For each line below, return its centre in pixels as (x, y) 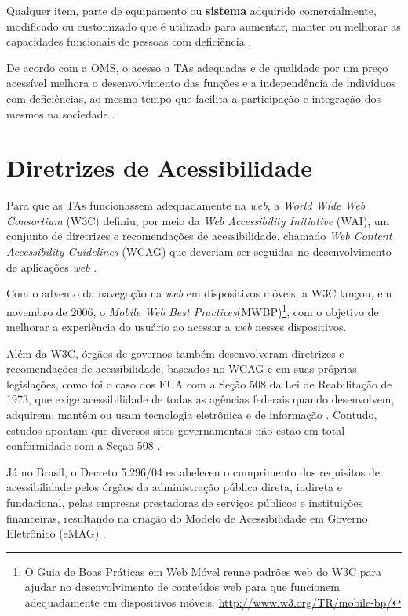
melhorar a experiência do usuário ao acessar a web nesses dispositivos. (177, 327)
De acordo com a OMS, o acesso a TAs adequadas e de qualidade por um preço (197, 67)
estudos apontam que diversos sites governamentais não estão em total (176, 430)
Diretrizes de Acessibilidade (159, 168)
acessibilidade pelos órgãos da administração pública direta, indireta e (174, 487)
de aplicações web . (52, 266)
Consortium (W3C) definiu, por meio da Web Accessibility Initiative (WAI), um (198, 220)
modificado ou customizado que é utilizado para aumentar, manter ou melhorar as (204, 26)
